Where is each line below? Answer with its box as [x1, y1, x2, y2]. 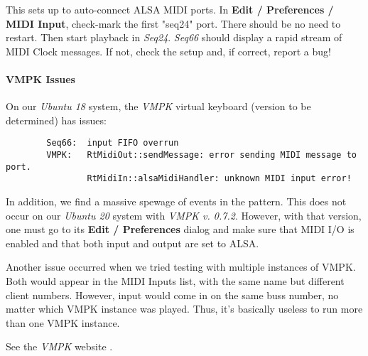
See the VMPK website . [6, 339, 113, 354]
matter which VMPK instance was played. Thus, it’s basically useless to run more [6, 301, 363, 316]
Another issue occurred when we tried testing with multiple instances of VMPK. [6, 259, 356, 274]
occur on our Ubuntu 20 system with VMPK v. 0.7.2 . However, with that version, [6, 207, 362, 222]
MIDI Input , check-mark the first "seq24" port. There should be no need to [6, 16, 341, 31]
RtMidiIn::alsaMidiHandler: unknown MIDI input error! [87, 173, 352, 184]
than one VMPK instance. [6, 315, 120, 330]
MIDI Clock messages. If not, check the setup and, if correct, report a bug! [6, 43, 331, 58]
